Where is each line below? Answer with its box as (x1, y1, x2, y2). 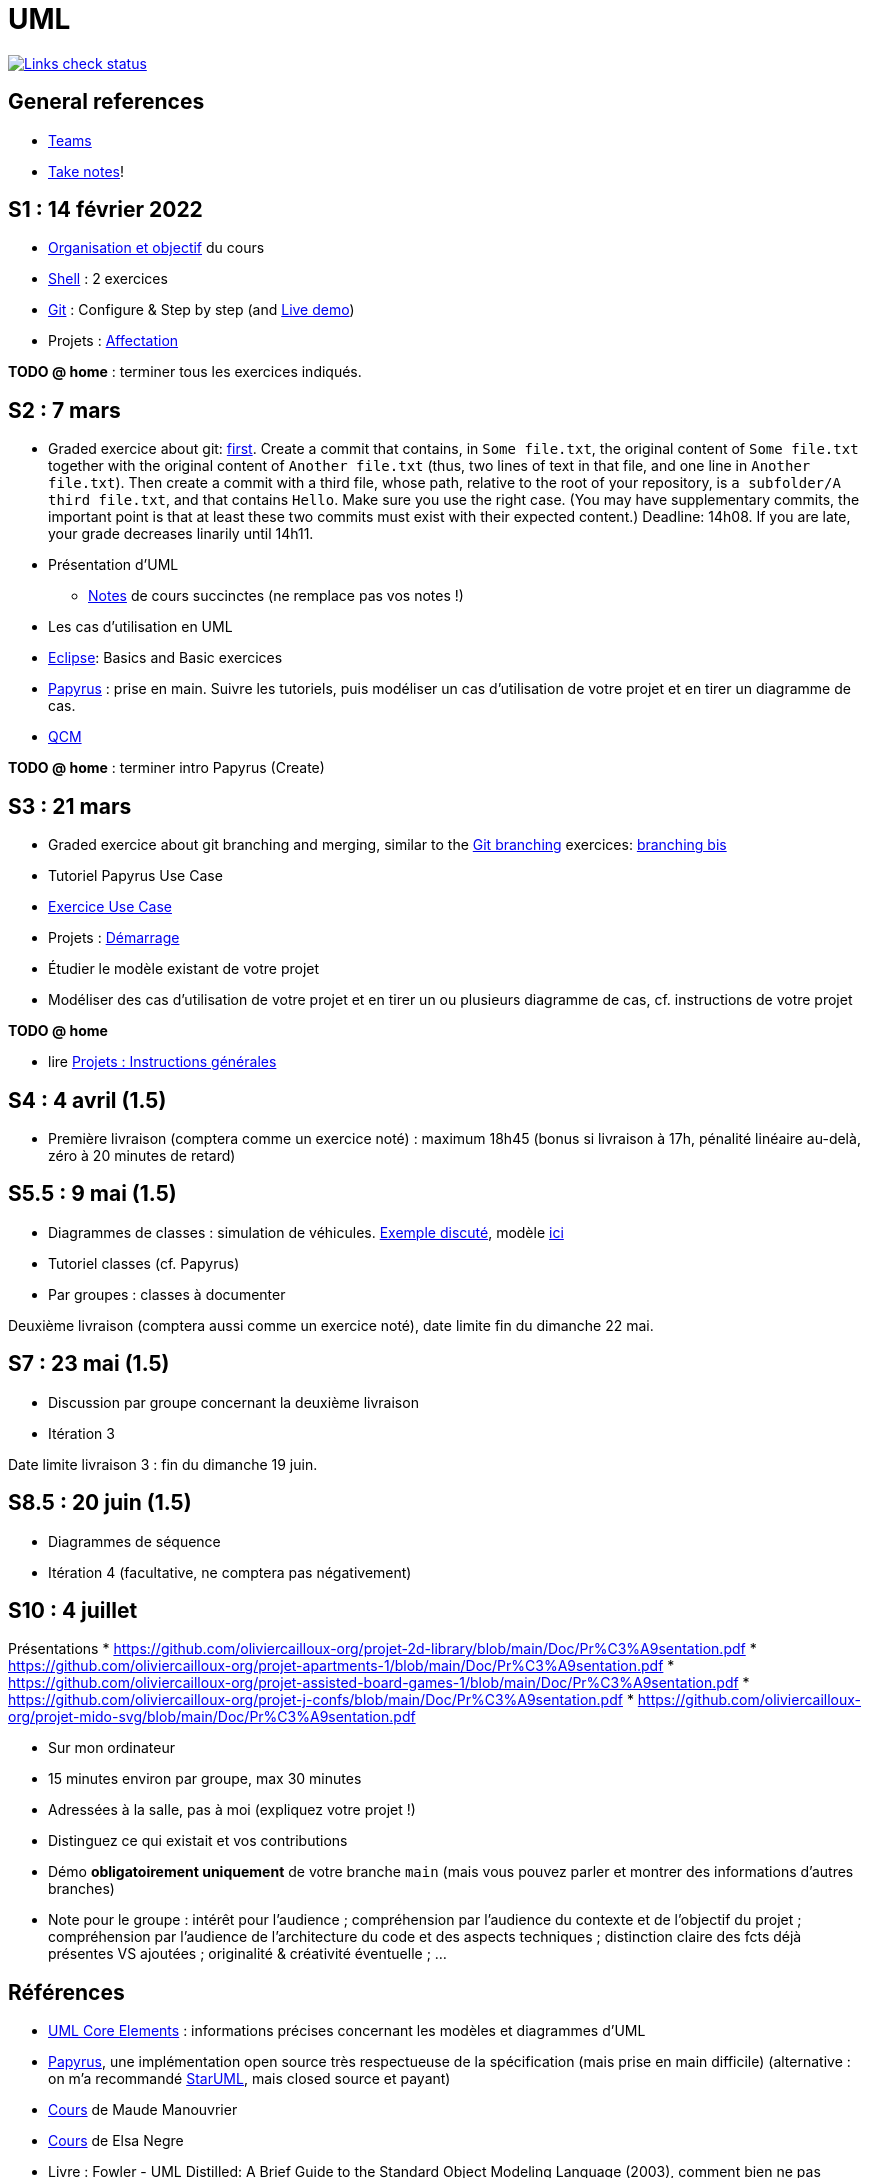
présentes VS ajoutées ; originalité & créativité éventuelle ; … (48, 1945, 447, 1963)
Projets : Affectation (48, 332, 179, 350)
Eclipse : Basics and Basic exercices (48, 649, 283, 667)
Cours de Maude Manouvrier (48, 2101, 238, 2119)
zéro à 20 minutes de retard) (48, 1146, 236, 1164)
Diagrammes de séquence (48, 1532, 221, 1550)
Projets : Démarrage (48, 929, 180, 947)
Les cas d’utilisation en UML (48, 618, 233, 636)
